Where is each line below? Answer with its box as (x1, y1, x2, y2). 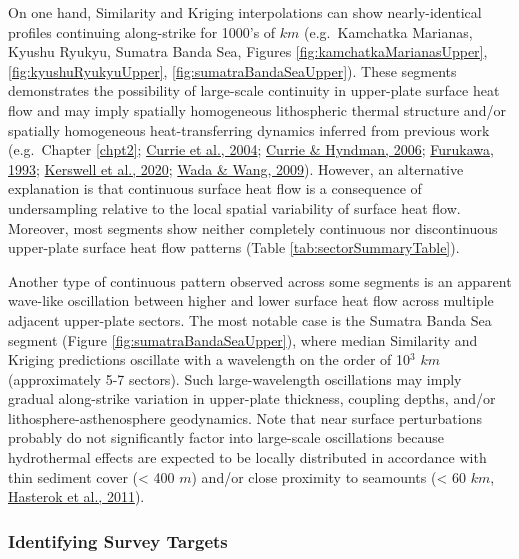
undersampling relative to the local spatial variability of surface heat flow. (8, 197, 461, 218)
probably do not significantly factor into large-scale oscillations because (8, 427, 445, 448)
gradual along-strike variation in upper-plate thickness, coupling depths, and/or (8, 388, 496, 409)
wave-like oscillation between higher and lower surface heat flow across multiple (8, 290, 494, 311)
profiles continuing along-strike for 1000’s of (8, 21, 276, 42)
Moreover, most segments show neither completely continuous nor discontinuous (8, 217, 498, 238)
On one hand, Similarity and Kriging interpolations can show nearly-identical (8, 2, 482, 22)
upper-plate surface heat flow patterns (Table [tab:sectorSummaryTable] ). (8, 237, 460, 258)
